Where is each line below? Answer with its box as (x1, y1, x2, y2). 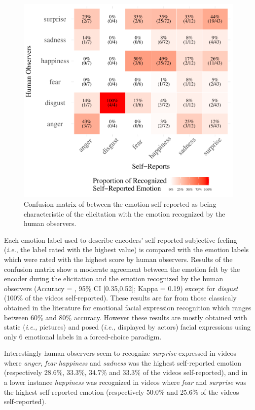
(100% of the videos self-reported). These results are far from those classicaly (4, 293, 237, 303)
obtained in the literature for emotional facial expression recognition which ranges (4, 302, 252, 312)
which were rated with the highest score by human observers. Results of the (4, 254, 233, 264)
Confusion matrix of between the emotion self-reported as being (24, 198, 217, 209)
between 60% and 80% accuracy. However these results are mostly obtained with (4, 312, 248, 322)
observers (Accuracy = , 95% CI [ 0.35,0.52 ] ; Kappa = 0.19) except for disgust (4, 283, 238, 293)
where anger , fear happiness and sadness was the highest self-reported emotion (4, 357, 242, 368)
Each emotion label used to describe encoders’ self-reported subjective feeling (4, 234, 237, 245)
